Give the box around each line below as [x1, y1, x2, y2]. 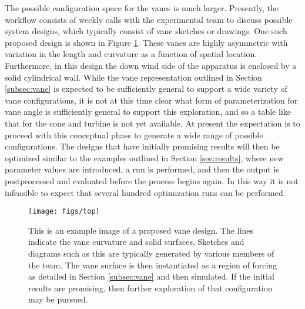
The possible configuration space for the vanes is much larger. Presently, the [5, 2, 279, 14]
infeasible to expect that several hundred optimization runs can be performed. [5, 186, 286, 198]
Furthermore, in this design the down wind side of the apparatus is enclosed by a [5, 59, 297, 71]
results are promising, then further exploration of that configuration [28, 281, 273, 294]
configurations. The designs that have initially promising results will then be [5, 140, 280, 152]
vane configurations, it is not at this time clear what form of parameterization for [5, 94, 298, 106]
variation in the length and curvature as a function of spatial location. [5, 48, 257, 60]
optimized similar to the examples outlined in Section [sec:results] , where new [5, 151, 284, 164]
